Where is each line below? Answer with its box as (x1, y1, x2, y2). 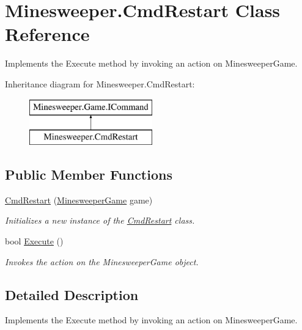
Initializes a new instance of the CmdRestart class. (5, 214, 195, 227)
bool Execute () (5, 235, 64, 248)
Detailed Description (5, 285, 139, 304)
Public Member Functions (5, 165, 172, 184)
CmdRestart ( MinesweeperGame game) (5, 193, 153, 206)
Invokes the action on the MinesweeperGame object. (5, 255, 199, 268)
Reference (5, 21, 90, 46)
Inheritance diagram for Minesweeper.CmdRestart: (5, 77, 195, 90)
